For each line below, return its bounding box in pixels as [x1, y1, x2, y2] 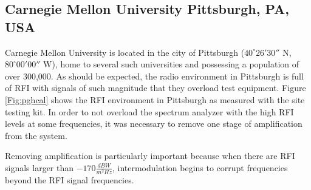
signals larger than [5, 161, 74, 174]
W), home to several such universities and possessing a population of [43, 58, 299, 70]
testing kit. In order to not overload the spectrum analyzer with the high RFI [5, 105, 294, 118]
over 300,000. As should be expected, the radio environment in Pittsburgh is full [5, 69, 304, 82]
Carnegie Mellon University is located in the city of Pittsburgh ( [5, 46, 245, 58]
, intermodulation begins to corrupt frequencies [112, 161, 288, 174]
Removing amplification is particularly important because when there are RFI [5, 149, 295, 162]
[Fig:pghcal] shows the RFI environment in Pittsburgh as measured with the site [5, 93, 305, 106]
